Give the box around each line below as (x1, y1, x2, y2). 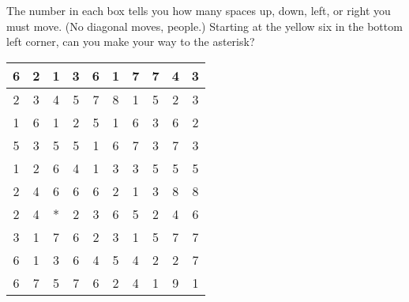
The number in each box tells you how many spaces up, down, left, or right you (6, 2, 391, 18)
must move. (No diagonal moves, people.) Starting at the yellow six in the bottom (6, 17, 403, 34)
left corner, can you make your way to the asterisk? (6, 33, 255, 50)
